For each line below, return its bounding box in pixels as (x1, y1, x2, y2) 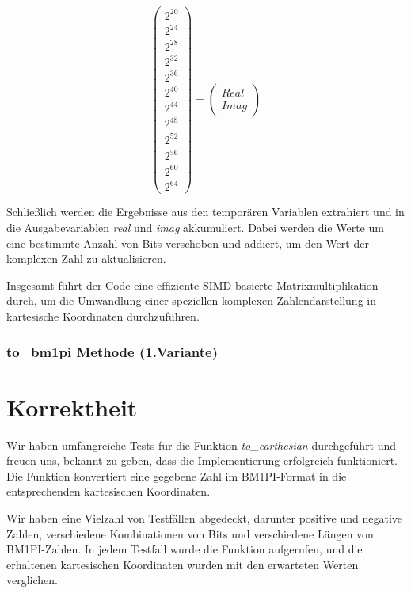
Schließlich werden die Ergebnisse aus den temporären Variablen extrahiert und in (6, 203, 405, 220)
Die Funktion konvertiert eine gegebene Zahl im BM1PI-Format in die (6, 467, 347, 484)
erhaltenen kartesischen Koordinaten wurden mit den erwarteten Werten (6, 556, 359, 572)
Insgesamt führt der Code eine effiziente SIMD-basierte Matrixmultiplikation (6, 276, 379, 293)
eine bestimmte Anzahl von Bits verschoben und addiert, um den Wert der (6, 234, 369, 251)
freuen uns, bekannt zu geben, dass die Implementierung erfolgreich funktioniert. (6, 452, 398, 469)
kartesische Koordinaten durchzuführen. (6, 308, 200, 324)
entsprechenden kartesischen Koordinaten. (6, 483, 211, 500)
